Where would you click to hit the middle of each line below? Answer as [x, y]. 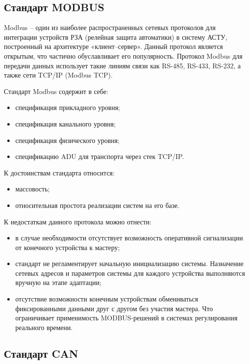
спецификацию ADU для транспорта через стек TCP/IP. [100, 156]
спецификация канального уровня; [66, 123]
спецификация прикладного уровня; [68, 107]
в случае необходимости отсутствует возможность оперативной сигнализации [129, 238]
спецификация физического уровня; [67, 140]
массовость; [32, 189]
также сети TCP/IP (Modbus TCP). [58, 75]
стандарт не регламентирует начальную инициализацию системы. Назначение [129, 263]
